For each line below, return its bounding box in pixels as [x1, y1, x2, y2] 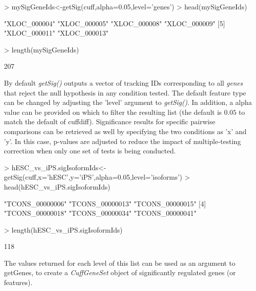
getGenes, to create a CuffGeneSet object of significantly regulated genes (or [4, 267, 236, 278]
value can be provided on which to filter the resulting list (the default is [4, 106, 222, 117]
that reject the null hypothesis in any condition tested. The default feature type [4, 87, 246, 97]
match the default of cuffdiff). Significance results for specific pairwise [4, 116, 215, 127]
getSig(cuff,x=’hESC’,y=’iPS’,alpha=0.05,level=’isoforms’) [4, 172, 183, 182]
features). [4, 277, 33, 288]
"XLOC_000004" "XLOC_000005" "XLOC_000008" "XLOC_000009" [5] [4, 18, 225, 28]
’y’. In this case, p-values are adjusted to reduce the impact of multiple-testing [4, 136, 241, 146]
